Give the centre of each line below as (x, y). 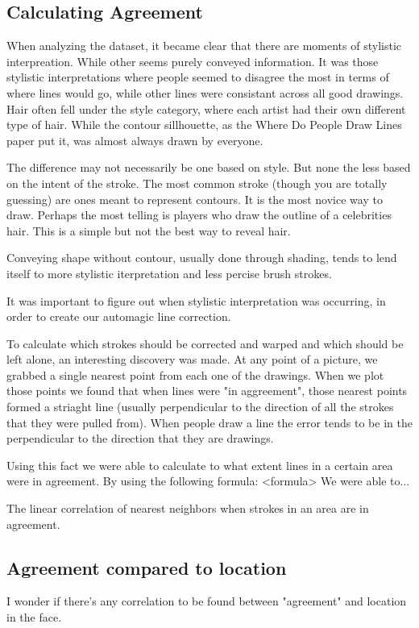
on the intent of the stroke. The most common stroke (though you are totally (197, 183)
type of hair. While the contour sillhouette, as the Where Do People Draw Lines (204, 125)
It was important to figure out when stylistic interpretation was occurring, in (196, 300)
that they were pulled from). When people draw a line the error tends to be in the (209, 422)
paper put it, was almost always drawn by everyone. (135, 140)
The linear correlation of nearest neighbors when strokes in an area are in (188, 508)
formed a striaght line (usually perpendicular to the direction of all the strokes (200, 407)
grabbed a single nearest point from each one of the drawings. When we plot (195, 374)
